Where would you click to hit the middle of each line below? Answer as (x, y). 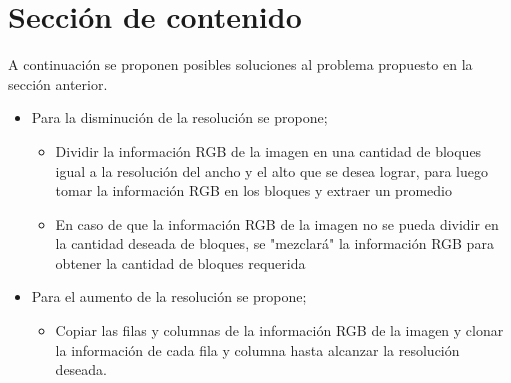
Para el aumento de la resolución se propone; (169, 296)
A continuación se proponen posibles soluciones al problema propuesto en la (240, 64)
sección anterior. (58, 83)
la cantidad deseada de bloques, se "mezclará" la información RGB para (274, 243)
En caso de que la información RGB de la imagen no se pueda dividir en (277, 223)
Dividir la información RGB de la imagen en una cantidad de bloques (268, 150)
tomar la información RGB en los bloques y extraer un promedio (253, 190)
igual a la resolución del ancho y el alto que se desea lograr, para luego (272, 170)
